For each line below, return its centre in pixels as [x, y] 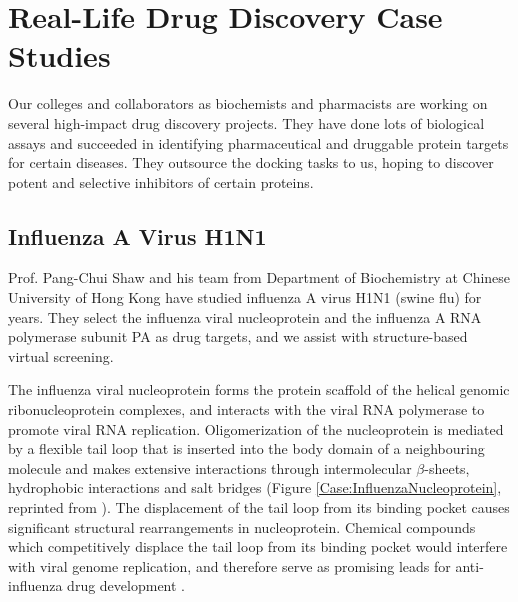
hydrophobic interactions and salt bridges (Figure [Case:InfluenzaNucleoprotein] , [255, 487]
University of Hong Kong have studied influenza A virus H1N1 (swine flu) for [245, 297]
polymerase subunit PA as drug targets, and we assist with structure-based [238, 336]
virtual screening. [61, 355]
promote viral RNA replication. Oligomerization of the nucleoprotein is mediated [256, 428]
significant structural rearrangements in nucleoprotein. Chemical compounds [242, 526]
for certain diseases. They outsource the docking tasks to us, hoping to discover [251, 162]
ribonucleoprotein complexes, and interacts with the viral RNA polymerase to [246, 409]
